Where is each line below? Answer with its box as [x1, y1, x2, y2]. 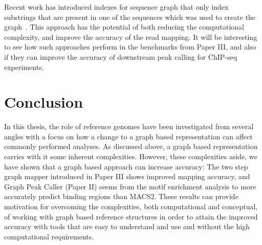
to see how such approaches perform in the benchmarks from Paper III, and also [4, 41, 256, 52]
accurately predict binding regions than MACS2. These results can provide [4, 191, 238, 202]
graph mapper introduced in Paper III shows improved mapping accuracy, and [4, 171, 250, 182]
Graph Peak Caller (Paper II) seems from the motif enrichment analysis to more [4, 181, 256, 191]
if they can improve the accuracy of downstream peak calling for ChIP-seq [4, 51, 237, 62]
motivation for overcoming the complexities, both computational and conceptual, [4, 201, 258, 212]
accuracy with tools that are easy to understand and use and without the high [4, 221, 250, 232]
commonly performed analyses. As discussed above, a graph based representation [4, 141, 258, 152]
